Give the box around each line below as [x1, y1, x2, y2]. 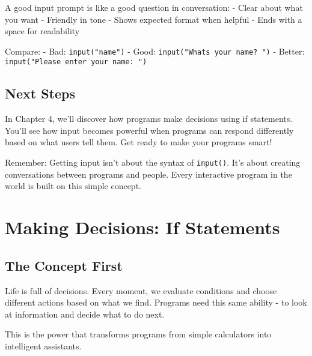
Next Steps [5, 84, 75, 103]
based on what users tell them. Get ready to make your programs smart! [5, 136, 272, 148]
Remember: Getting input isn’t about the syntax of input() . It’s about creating [5, 156, 301, 169]
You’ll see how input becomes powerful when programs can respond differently [5, 124, 294, 136]
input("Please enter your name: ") [5, 58, 147, 67]
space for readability [5, 25, 80, 37]
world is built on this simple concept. [5, 180, 141, 192]
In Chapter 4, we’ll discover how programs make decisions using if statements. [5, 112, 293, 125]
